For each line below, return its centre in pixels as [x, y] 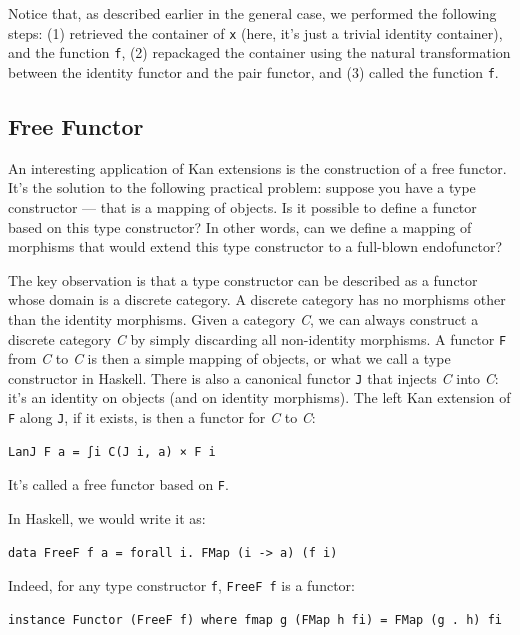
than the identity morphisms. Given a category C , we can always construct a [243, 318]
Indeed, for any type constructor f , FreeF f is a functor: [181, 585]
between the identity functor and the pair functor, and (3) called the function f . [253, 71]
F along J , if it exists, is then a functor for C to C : [162, 417]
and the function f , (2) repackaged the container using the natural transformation [259, 52]
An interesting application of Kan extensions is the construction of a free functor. [257, 167]
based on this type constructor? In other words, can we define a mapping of [240, 226]
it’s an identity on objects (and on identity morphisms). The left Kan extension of [259, 397]
